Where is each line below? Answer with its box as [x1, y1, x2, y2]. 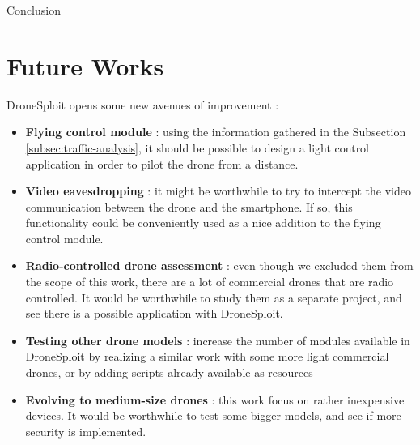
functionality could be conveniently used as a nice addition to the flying [25, 214, 381, 231]
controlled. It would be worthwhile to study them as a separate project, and [25, 289, 402, 306]
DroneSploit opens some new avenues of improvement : [6, 96, 279, 113]
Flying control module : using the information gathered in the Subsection [25, 123, 406, 140]
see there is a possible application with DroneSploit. [25, 305, 283, 322]
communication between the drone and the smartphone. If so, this [25, 198, 353, 215]
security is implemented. [25, 422, 146, 439]
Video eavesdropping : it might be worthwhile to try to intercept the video [25, 182, 411, 199]
